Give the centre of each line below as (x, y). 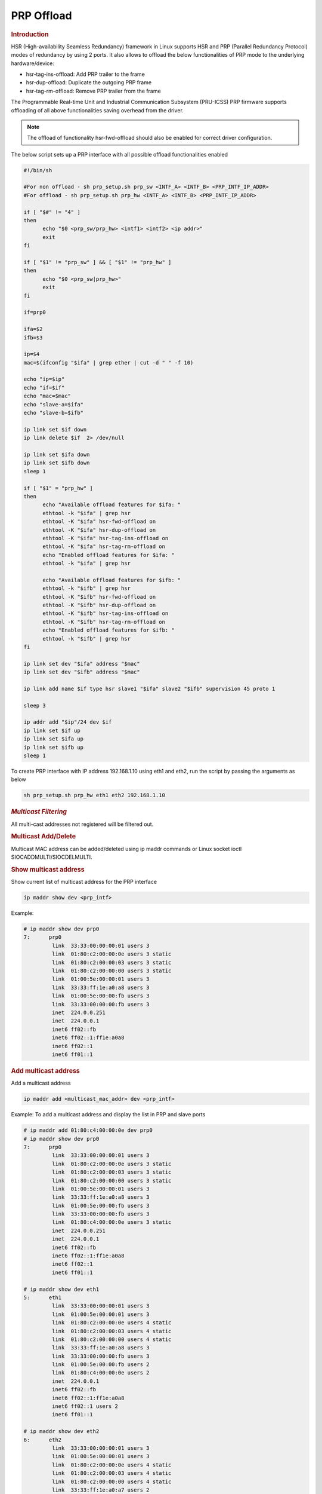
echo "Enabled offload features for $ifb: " (109, 630)
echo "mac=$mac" (47, 396)
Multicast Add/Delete (44, 837)
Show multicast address (48, 870)
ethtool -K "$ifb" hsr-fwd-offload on (99, 597)
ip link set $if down (55, 429)
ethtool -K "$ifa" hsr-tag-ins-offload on (106, 538)
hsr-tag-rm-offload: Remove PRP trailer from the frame (93, 91)
